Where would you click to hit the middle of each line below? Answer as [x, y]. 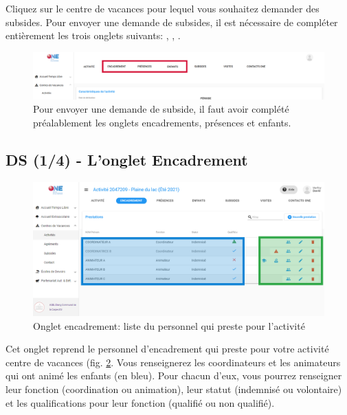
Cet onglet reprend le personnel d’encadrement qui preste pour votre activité [167, 349]
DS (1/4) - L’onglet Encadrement [127, 159]
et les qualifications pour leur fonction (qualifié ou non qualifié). [140, 402]
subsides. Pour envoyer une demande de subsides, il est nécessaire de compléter [172, 22]
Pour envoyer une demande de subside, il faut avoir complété [161, 109]
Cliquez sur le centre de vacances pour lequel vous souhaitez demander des [163, 8]
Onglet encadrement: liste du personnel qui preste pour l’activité [169, 325]
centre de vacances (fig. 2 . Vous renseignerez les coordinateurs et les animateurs [173, 362]
